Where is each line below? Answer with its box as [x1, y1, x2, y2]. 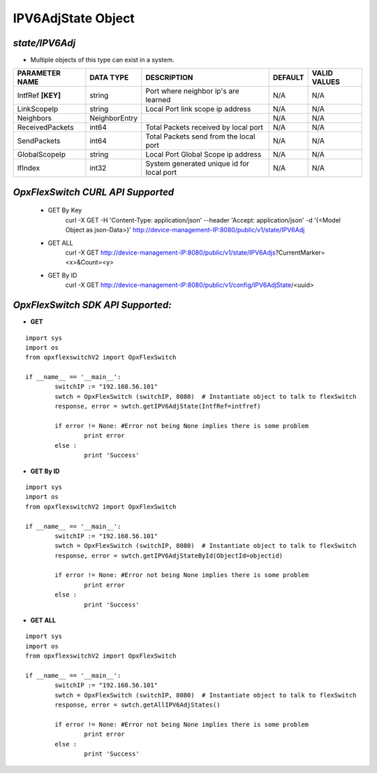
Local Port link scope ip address [145, 104, 251, 114]
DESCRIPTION [145, 73, 193, 83]
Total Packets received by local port [145, 122, 263, 132]
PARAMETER [17, 69, 61, 78]
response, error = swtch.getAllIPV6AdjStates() [54, 701, 221, 709]
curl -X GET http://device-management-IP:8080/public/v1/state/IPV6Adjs [65, 248, 276, 257]
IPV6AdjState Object [13, 10, 135, 26]
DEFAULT [272, 73, 304, 83]
